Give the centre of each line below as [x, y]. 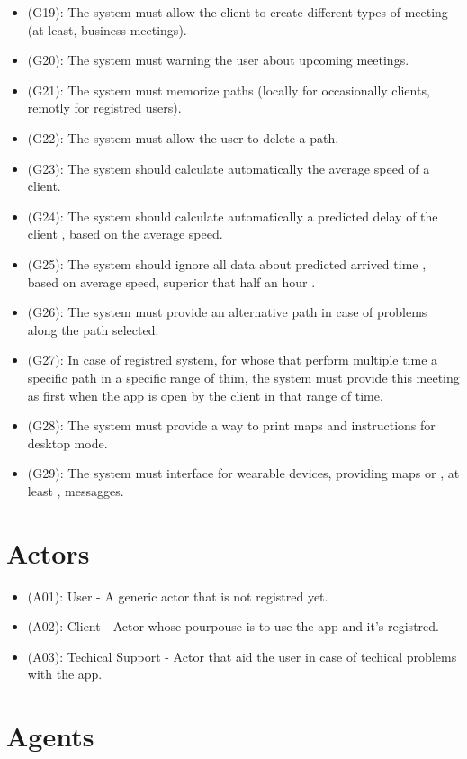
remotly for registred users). [104, 108]
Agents [50, 736]
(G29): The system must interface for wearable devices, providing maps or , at [243, 473]
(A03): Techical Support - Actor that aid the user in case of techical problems [242, 656]
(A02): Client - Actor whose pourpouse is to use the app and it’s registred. [233, 626]
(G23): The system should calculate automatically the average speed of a [229, 168]
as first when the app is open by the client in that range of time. [205, 395]
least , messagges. [76, 490]
